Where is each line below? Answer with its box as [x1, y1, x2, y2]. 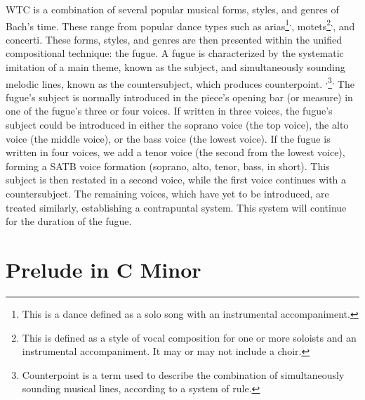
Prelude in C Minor [6, 255, 201, 283]
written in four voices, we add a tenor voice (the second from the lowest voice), [6, 145, 345, 160]
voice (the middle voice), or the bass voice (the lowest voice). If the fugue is [6, 131, 331, 146]
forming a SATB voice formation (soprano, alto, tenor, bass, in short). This [6, 158, 330, 173]
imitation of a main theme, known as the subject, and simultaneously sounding [6, 60, 345, 75]
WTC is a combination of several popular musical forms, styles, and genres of [6, 2, 339, 16]
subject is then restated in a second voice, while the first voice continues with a [6, 172, 347, 187]
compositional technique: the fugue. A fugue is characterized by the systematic [6, 46, 344, 60]
